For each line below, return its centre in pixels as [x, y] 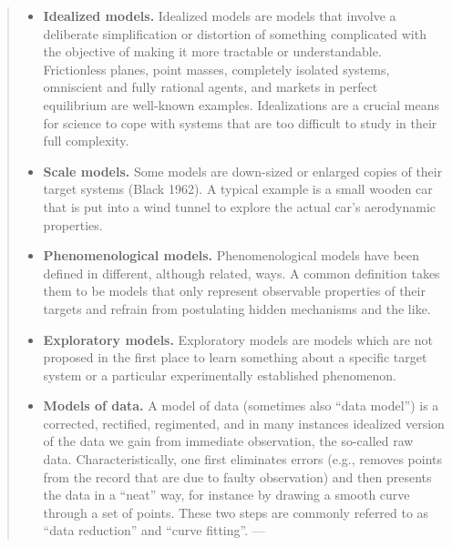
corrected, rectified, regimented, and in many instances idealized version [244, 423]
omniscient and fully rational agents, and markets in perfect [211, 87]
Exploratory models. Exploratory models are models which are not [238, 339]
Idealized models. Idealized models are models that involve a [220, 15]
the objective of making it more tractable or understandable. [212, 51]
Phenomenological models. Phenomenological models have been [231, 255]
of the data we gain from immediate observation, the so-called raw [228, 441]
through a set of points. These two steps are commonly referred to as [236, 512]
